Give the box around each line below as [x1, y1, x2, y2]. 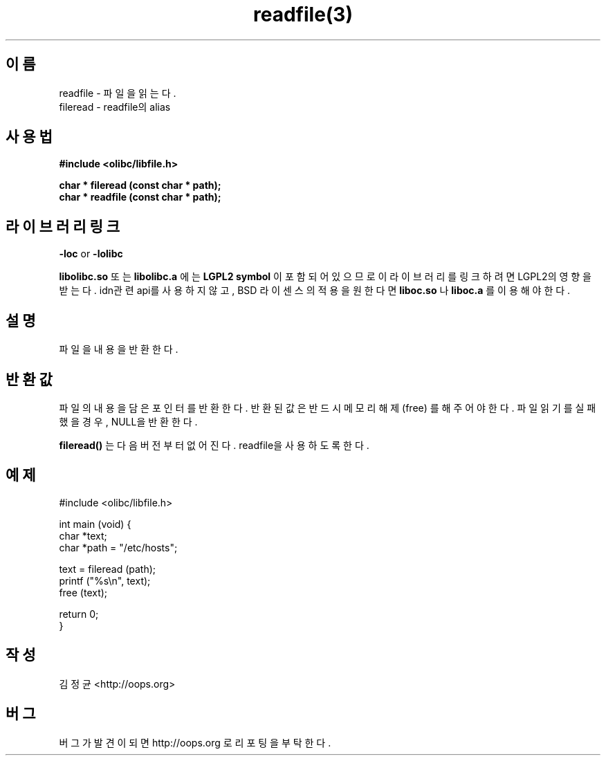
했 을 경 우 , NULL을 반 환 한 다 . [59, 415, 198, 428]
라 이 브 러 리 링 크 [6, 217, 120, 235]
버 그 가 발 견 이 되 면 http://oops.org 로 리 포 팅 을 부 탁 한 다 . [59, 736, 331, 749]
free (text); [59, 586, 108, 598]
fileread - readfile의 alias [59, 100, 171, 113]
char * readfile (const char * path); [59, 191, 221, 203]
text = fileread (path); [59, 562, 156, 575]
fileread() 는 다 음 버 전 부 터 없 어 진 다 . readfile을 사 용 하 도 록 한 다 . [59, 439, 369, 451]
